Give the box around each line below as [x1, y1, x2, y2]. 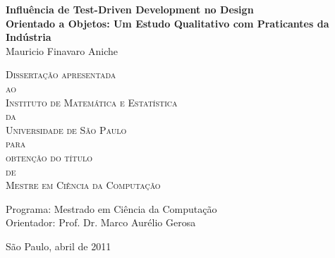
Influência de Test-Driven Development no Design [6, 2, 254, 16]
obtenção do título [6, 149, 92, 164]
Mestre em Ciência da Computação [6, 178, 161, 192]
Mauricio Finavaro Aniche [6, 43, 118, 58]
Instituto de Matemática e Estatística [6, 94, 178, 109]
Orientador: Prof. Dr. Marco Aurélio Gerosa [6, 215, 196, 230]
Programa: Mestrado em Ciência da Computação [6, 201, 217, 216]
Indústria [6, 30, 51, 44]
